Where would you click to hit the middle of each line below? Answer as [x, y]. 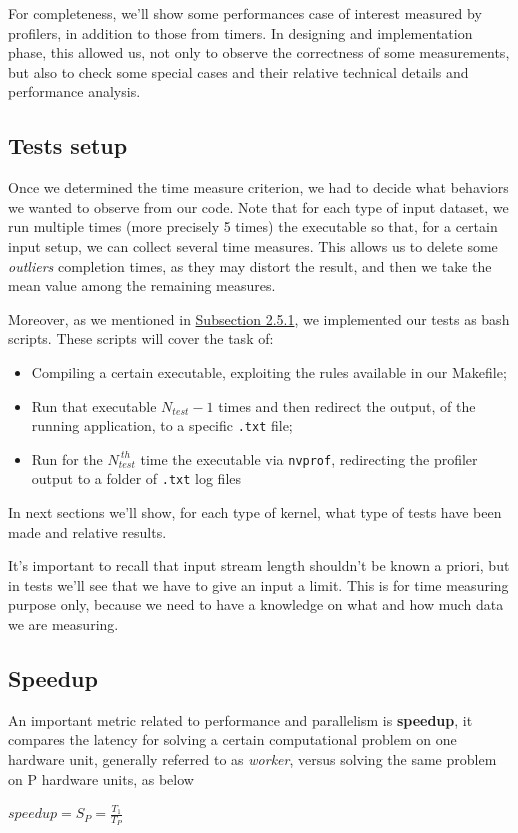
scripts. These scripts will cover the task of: [141, 338]
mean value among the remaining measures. [142, 285]
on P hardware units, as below [101, 778]
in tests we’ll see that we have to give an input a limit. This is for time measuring [258, 584]
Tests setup [68, 145]
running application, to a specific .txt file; [162, 425]
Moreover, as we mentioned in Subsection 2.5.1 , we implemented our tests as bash [259, 318]
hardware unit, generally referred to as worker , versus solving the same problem [252, 759]
